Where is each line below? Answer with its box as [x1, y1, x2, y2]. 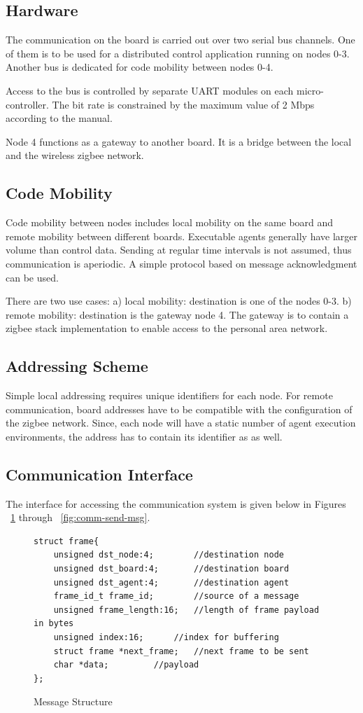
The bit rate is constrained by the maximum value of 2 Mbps [52, 97, 315, 111]
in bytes [34, 618, 74, 629]
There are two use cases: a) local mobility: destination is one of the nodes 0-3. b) [6, 293, 352, 308]
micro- [296, 83, 324, 97]
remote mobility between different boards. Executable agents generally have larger [6, 228, 358, 243]
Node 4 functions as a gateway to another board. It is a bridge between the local [6, 134, 352, 148]
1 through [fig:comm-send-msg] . [10, 510, 150, 525]
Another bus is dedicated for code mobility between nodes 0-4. [6, 60, 273, 74]
